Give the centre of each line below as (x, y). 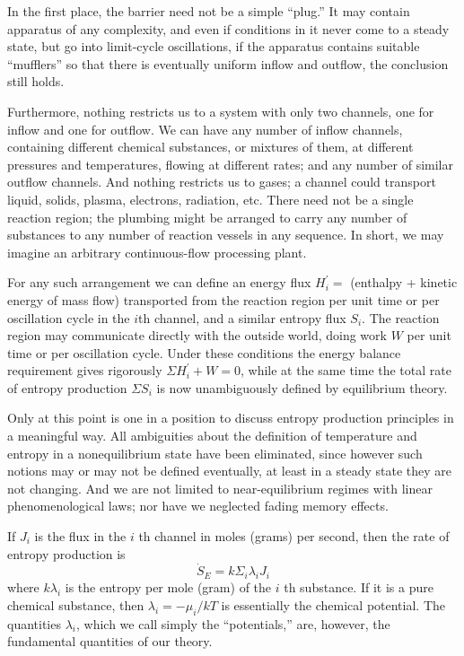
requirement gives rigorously (85, 370)
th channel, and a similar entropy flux (242, 317)
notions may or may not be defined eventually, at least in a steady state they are (230, 471)
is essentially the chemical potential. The (333, 604)
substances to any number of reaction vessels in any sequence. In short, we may (226, 235)
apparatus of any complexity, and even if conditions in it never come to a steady (228, 28)
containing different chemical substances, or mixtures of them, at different (210, 147)
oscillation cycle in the (69, 317)
